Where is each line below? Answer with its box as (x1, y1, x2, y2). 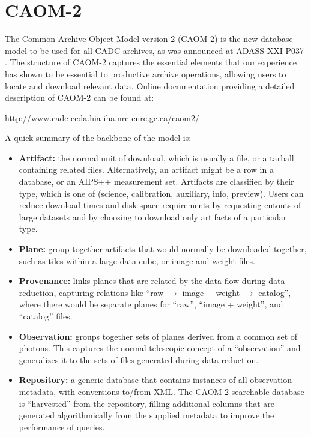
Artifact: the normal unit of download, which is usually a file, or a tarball (19, 151, 294, 164)
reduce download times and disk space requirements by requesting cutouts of (19, 199, 301, 211)
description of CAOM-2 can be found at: (5, 91, 154, 104)
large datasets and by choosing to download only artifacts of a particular (19, 210, 287, 223)
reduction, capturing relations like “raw (19, 286, 164, 298)
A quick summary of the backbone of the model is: (5, 131, 192, 144)
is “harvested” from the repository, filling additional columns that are (19, 397, 275, 409)
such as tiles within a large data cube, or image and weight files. (19, 254, 255, 267)
